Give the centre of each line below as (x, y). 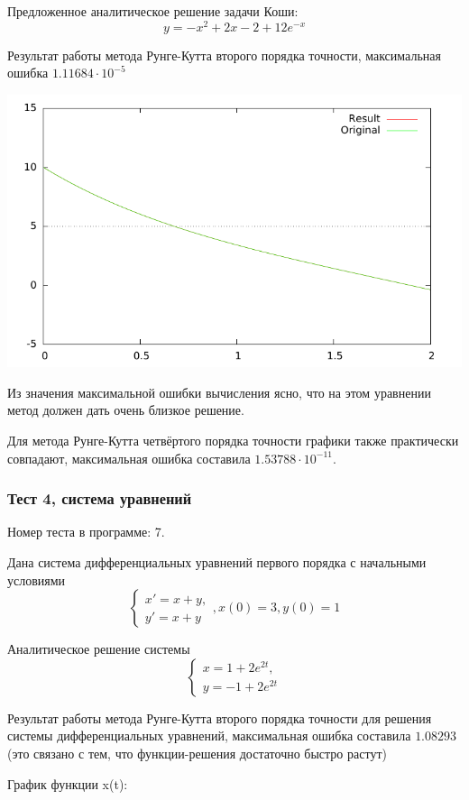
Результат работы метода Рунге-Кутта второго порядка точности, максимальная (224, 55)
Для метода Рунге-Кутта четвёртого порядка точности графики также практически (233, 441)
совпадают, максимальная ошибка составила (129, 458)
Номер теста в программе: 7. (86, 532)
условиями (37, 579)
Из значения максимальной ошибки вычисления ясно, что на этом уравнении (219, 392)
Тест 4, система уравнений (100, 498)
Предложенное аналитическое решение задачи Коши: (153, 11)
